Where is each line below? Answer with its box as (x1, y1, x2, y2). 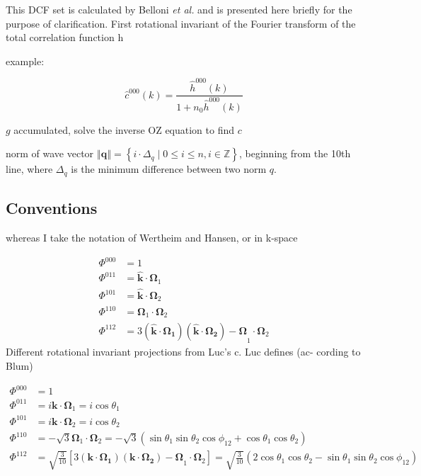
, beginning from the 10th (239, 146, 351, 161)
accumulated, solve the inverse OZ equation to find (13, 122, 235, 137)
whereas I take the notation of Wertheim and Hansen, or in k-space (6, 229, 298, 244)
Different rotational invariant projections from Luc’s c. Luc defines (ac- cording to (6, 344, 361, 359)
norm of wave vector (6, 146, 94, 161)
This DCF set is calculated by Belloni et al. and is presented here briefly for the (6, 2, 352, 16)
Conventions (6, 197, 98, 219)
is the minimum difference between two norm (71, 161, 267, 176)
